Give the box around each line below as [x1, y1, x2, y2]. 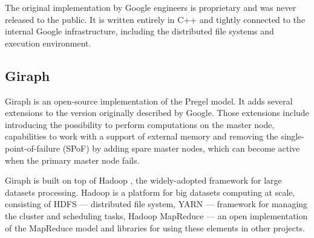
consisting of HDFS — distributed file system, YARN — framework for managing [5, 198, 308, 210]
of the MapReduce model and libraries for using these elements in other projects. [5, 221, 305, 234]
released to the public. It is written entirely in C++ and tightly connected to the [5, 13, 306, 25]
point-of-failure [5, 141, 61, 154]
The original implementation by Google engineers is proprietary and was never [5, 1, 296, 13]
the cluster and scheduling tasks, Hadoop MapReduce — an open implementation [5, 209, 308, 222]
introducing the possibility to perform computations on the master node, [5, 118, 275, 130]
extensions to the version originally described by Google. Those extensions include [5, 106, 309, 119]
